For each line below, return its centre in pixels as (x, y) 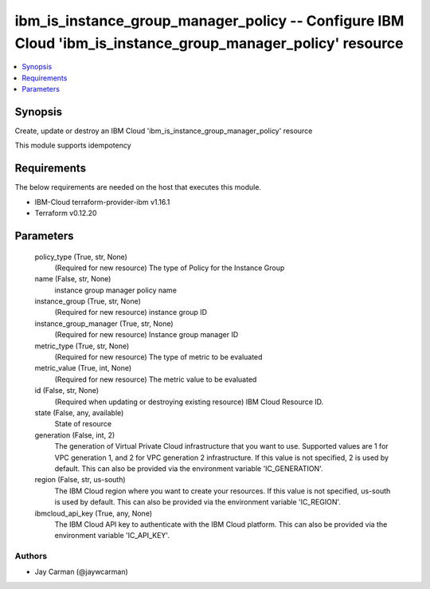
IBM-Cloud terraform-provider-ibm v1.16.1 (102, 202)
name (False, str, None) (73, 279)
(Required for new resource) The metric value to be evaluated (156, 379)
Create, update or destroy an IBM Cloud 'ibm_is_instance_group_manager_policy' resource (164, 131)
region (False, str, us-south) (80, 480)
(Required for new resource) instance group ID (131, 312)
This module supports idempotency (73, 145)
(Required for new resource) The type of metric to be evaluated (158, 357)
